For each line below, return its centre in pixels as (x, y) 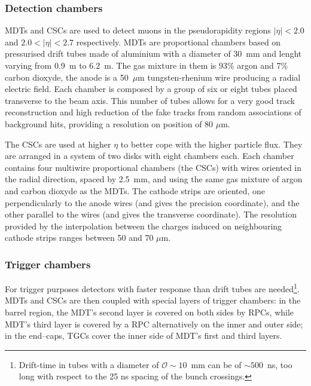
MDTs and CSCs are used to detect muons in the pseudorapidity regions (138, 30)
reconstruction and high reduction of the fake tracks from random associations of (153, 112)
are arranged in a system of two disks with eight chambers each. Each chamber (150, 156)
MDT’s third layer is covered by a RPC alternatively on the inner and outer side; (154, 324)
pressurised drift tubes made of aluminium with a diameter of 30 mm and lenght (153, 53)
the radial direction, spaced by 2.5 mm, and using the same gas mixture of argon (154, 179)
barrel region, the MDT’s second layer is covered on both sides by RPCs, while (150, 312)
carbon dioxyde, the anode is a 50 (67, 77)
